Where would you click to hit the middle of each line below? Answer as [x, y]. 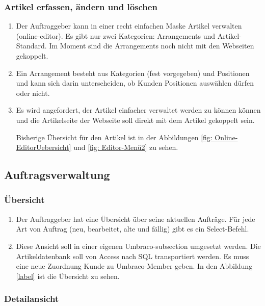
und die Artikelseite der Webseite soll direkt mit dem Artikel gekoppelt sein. [135, 120]
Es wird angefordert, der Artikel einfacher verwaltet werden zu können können [138, 110]
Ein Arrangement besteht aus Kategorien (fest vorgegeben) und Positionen [133, 73]
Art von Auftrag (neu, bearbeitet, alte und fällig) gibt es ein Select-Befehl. [132, 229]
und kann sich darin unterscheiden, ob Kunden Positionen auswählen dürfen [135, 83]
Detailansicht [32, 299]
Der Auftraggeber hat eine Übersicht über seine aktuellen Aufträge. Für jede [136, 219]
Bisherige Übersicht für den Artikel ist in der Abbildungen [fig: [114, 137]
